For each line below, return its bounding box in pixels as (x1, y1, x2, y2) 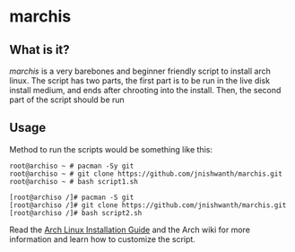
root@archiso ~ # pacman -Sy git (9, 161, 134, 170)
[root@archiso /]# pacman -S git (9, 193, 134, 202)
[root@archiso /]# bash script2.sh (9, 208, 143, 217)
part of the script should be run (9, 94, 126, 105)
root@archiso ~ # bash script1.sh (9, 177, 139, 186)
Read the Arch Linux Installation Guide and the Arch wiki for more (9, 224, 251, 235)
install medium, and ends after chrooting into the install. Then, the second (9, 85, 282, 95)
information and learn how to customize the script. (9, 233, 195, 244)
